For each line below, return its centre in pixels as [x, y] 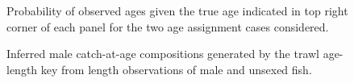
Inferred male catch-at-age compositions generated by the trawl [163, 54]
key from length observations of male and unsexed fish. [176, 69]
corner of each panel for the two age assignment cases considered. [168, 26]
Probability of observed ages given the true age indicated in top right [177, 10]
